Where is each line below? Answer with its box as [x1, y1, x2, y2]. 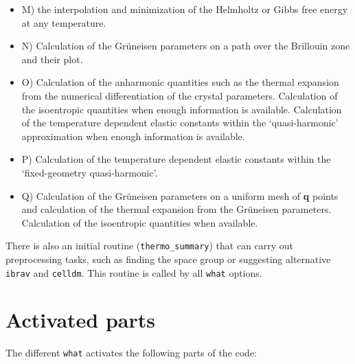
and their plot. [21, 52, 83, 66]
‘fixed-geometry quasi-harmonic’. [21, 165, 158, 179]
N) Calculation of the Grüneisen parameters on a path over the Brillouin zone [21, 38, 350, 53]
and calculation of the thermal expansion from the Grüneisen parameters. [21, 202, 332, 216]
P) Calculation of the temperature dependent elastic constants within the [21, 152, 331, 166]
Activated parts [5, 306, 155, 334]
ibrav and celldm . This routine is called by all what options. [5, 265, 262, 280]
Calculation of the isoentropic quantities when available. [21, 215, 258, 229]
